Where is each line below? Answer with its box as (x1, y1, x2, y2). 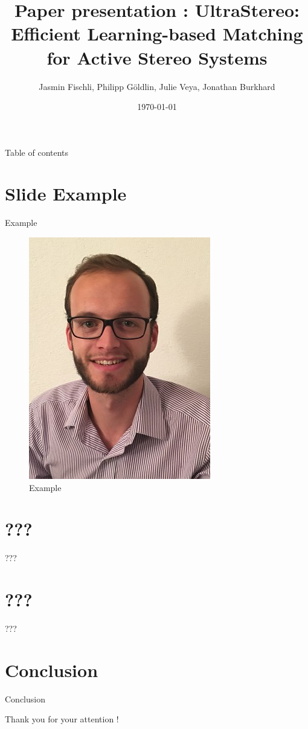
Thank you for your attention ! (5, 713, 119, 725)
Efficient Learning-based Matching (11, 21, 303, 46)
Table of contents (5, 146, 69, 158)
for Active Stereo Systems (47, 45, 268, 69)
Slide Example (5, 181, 127, 206)
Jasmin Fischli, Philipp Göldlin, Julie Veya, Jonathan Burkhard (39, 80, 275, 92)
